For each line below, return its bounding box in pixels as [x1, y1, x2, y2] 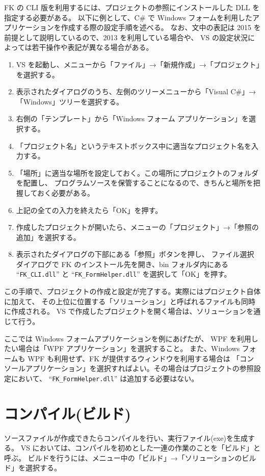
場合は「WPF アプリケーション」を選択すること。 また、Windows [18, 343, 240, 354]
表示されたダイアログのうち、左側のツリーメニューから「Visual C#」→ [16, 86, 256, 97]
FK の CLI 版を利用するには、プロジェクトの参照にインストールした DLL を [4, 2, 260, 12]
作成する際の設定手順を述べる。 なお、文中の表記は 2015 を [61, 22, 261, 33]
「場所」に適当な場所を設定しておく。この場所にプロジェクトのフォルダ [16, 167, 258, 178]
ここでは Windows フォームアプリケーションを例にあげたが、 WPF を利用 [4, 333, 251, 343]
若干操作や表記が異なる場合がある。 [32, 42, 153, 52]
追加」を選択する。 [16, 231, 81, 242]
